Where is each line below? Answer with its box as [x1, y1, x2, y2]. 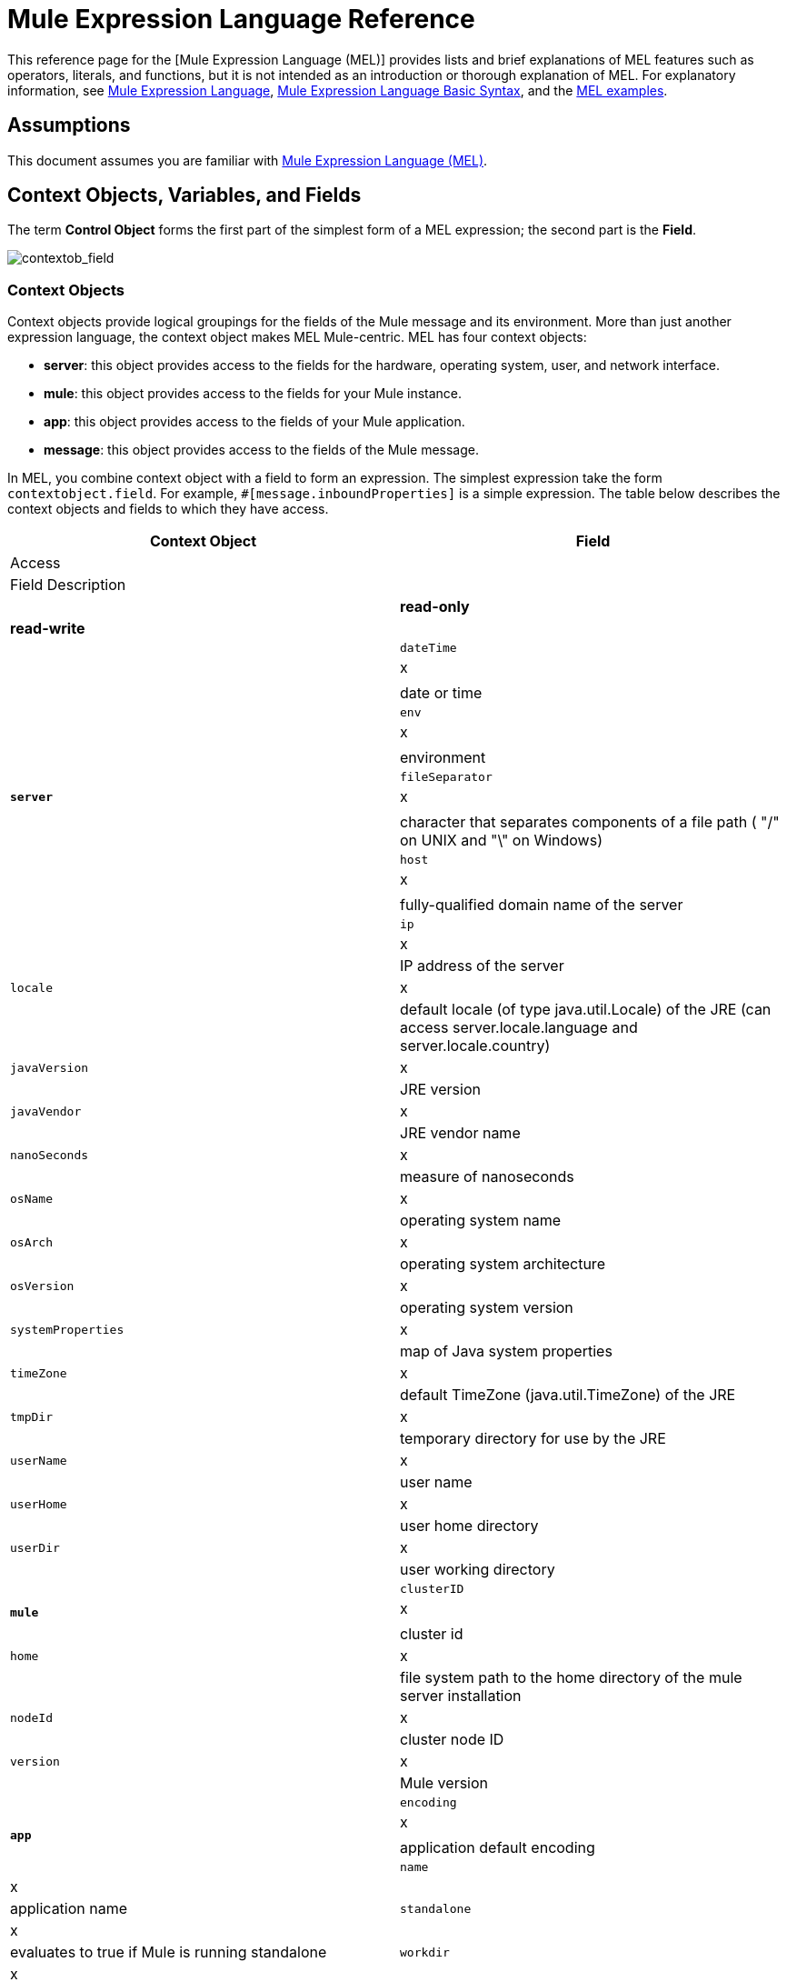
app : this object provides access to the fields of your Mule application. [44, 414, 465, 430]
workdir [400, 1945, 450, 1959]
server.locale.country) [400, 1036, 551, 1056]
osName [10, 1191, 53, 1206]
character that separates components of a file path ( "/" [400, 813, 780, 832]
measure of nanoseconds [400, 1167, 574, 1186]
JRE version [400, 1080, 481, 1099]
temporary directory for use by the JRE [400, 1429, 666, 1448]
